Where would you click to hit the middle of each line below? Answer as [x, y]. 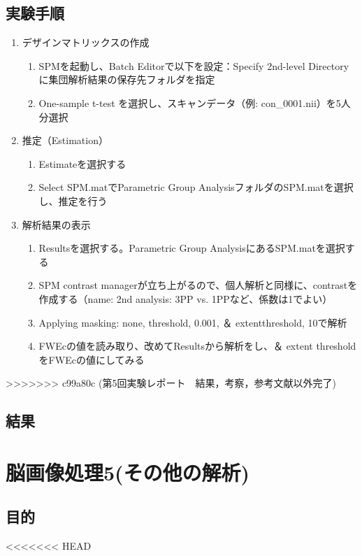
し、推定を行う [73, 200]
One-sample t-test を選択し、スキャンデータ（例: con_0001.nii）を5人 [195, 102]
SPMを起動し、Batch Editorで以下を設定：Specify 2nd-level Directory [194, 65]
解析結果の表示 [56, 224]
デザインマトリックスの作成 [86, 42]
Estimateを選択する [82, 163]
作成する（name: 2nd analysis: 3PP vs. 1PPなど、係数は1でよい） [186, 298]
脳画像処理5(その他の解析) [128, 472]
